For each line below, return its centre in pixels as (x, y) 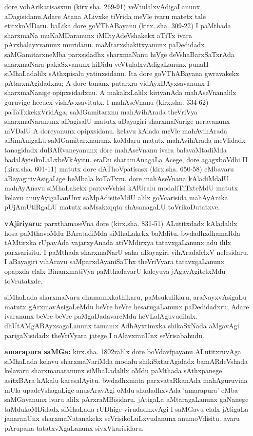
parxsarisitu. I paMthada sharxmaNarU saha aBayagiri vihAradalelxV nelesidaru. (127, 252)
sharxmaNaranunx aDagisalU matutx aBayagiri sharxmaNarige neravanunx (117, 121)
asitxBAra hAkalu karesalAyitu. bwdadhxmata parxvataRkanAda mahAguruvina (126, 380)
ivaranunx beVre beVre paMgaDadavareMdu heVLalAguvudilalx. (101, 316)
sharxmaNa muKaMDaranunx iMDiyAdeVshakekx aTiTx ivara (98, 35)
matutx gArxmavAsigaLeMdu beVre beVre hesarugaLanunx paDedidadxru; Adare (127, 306)
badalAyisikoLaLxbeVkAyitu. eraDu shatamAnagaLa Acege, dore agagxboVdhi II (126, 159)
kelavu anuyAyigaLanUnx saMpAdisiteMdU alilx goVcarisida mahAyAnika (116, 197)
